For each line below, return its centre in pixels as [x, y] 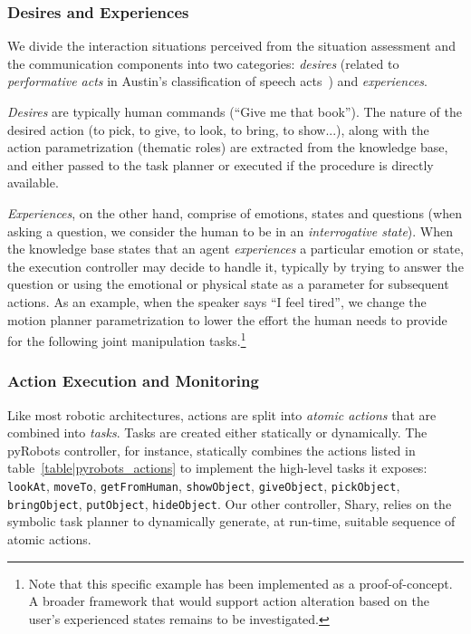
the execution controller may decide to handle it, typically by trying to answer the [235, 266]
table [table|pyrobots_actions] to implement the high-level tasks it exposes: [217, 468]
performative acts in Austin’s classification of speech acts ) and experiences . [217, 81]
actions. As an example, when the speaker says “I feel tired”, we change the [217, 301]
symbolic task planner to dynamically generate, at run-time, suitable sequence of [231, 521]
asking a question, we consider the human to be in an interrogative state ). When [231, 231]
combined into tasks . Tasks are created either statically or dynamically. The [217, 432]
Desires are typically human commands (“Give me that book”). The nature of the [235, 111]
